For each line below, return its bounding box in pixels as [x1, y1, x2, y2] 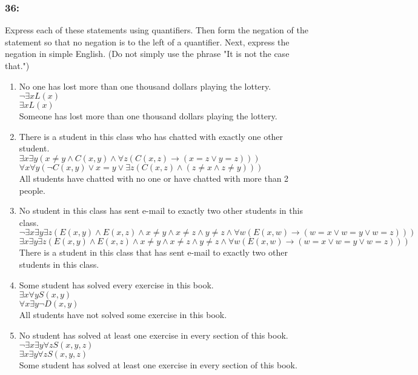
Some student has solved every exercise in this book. [19, 278, 214, 291]
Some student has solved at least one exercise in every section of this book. [19, 359, 297, 371]
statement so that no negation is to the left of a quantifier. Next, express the [5, 35, 290, 48]
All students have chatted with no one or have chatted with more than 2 [19, 171, 289, 184]
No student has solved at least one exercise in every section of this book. [19, 328, 288, 341]
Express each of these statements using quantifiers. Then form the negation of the [5, 24, 308, 36]
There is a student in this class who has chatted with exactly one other [19, 130, 284, 142]
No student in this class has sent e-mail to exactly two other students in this [19, 204, 303, 217]
